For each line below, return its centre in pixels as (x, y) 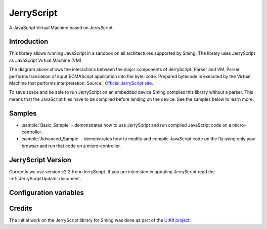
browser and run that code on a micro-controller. (71, 146)
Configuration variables (46, 192)
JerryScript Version (40, 160)
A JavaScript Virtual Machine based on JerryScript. (62, 28)
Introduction (29, 42)
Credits (21, 208)
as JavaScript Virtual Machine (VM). (46, 60)
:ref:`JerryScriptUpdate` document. (45, 179)
